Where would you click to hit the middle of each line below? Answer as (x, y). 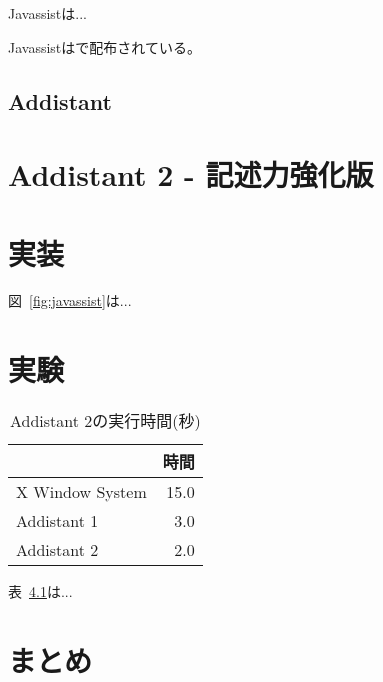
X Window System (81, 492)
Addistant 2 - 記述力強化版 (191, 174)
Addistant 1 (57, 521)
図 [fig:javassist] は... (70, 300)
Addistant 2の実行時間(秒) (105, 421)
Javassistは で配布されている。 (104, 46)
